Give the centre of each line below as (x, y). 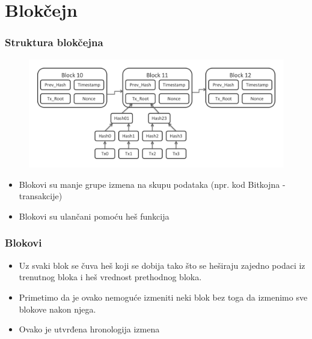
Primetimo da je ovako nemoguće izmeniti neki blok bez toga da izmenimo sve (163, 297)
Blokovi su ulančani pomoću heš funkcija (94, 216)
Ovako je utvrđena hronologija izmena (89, 329)
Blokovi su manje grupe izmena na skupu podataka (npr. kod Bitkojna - (152, 184)
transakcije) (41, 196)
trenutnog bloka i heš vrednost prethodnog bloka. (110, 277)
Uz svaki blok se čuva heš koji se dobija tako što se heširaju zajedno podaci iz (162, 265)
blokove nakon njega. (57, 309)
